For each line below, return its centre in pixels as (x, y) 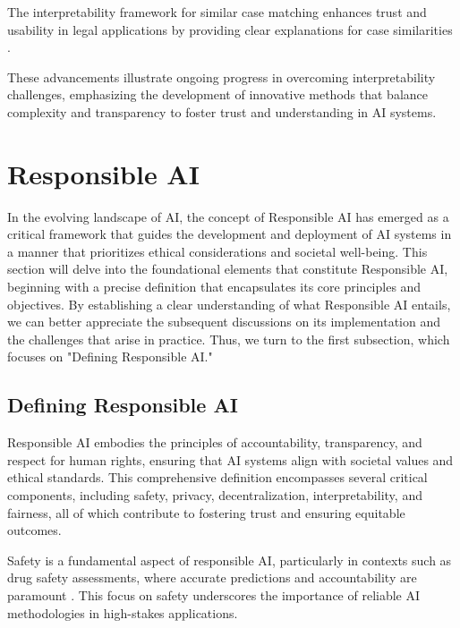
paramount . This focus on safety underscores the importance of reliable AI (214, 594)
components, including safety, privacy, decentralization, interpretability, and (215, 495)
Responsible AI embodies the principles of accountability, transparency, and (215, 442)
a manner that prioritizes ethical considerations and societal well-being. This (217, 251)
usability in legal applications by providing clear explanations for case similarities (230, 29)
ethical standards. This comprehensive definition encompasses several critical (217, 477)
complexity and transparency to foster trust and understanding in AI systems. (222, 111)
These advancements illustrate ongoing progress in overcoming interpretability (221, 76)
